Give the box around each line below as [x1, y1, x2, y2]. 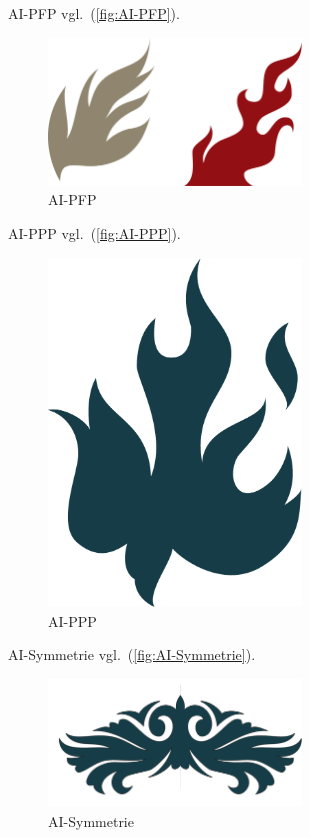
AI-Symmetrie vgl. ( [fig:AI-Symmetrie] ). [8, 644, 256, 665]
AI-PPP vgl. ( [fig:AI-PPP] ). [8, 223, 181, 244]
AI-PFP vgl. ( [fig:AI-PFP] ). [8, 3, 180, 23]
